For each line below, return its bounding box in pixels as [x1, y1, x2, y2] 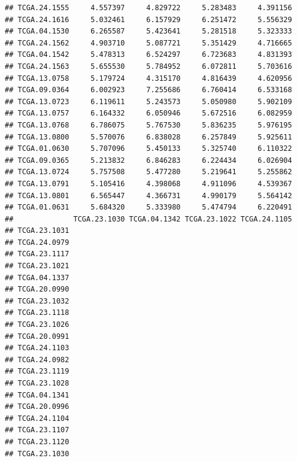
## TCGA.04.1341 [5, 390, 69, 399]
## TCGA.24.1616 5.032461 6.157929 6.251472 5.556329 [5, 15, 292, 24]
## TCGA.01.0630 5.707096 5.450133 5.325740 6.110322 [5, 144, 292, 153]
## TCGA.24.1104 [5, 414, 69, 423]
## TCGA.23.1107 [5, 426, 69, 435]
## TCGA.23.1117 [5, 250, 69, 259]
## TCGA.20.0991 [5, 332, 69, 341]
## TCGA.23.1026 [5, 320, 69, 329]
